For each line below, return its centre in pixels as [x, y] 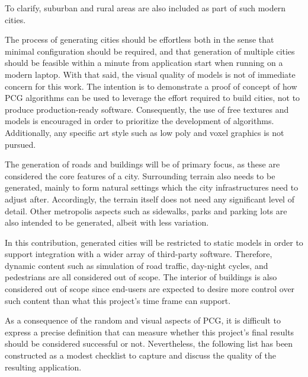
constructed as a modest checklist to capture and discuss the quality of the [140, 355]
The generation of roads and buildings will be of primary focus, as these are [142, 164]
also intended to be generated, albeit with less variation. [107, 222]
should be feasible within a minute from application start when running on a [144, 63]
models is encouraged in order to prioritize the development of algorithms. [139, 121]
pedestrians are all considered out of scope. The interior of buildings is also [141, 277]
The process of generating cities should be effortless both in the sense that [139, 39]
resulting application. [43, 367]
